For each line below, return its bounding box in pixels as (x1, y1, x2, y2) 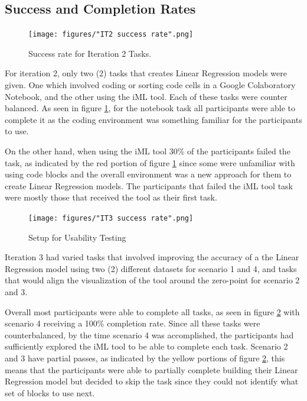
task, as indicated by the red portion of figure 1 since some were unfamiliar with (5, 156, 295, 169)
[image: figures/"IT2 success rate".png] (28, 30, 194, 39)
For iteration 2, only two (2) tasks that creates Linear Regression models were (5, 67, 288, 79)
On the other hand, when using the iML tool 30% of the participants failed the (5, 145, 290, 157)
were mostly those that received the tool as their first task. (5, 191, 217, 203)
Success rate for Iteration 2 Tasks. (28, 47, 152, 59)
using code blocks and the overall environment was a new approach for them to (5, 168, 292, 180)
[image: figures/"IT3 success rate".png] (28, 214, 194, 222)
